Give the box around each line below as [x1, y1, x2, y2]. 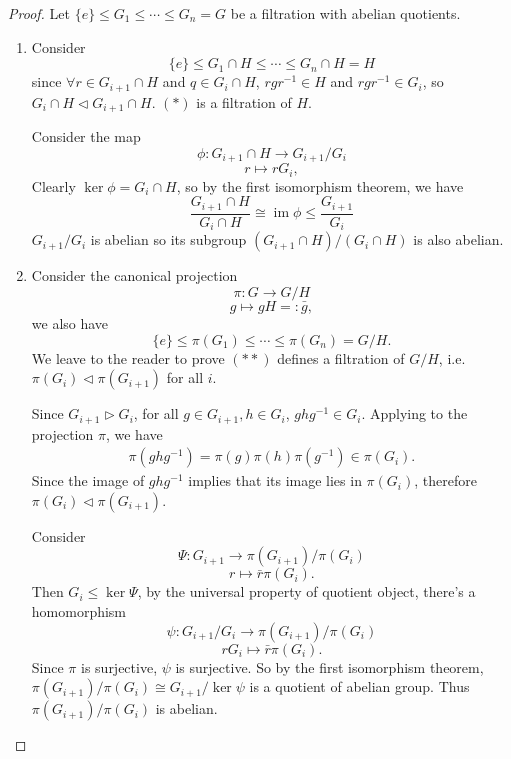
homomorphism [31, 600, 127, 621]
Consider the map [31, 126, 141, 147]
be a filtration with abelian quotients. [230, 3, 461, 23]
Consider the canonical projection [31, 265, 238, 286]
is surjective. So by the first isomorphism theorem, [175, 656, 484, 677]
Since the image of [31, 470, 145, 491]
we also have [31, 312, 109, 333]
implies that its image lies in [188, 470, 362, 491]
